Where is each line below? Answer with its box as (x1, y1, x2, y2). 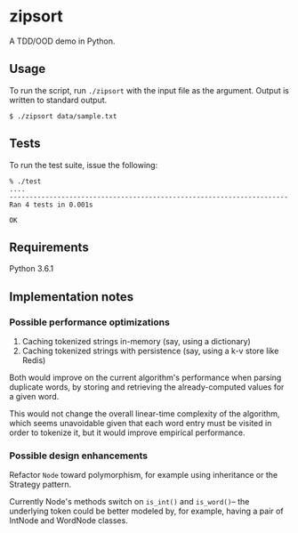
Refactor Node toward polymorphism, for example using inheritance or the (9, 470, 278, 481)
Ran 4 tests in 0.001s (9, 200, 93, 209)
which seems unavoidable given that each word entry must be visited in (9, 418, 272, 429)
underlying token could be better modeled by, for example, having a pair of (9, 505, 284, 517)
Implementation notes (9, 289, 134, 304)
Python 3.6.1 (9, 263, 54, 274)
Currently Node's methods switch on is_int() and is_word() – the (9, 497, 250, 507)
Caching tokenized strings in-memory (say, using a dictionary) (21, 336, 251, 347)
